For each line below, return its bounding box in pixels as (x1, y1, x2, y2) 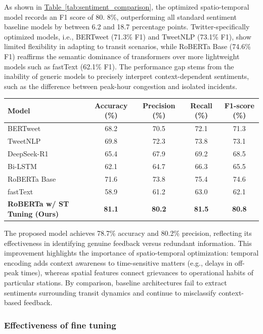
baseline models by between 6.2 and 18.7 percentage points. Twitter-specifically (4, 21, 250, 32)
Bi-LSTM (8, 160, 37, 171)
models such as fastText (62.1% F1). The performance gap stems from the (4, 61, 234, 71)
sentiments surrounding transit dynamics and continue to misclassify (4, 287, 216, 298)
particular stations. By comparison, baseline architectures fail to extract (4, 277, 227, 287)
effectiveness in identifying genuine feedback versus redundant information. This (4, 237, 252, 248)
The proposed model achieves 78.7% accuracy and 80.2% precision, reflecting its (4, 228, 252, 238)
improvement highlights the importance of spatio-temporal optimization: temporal (4, 247, 259, 258)
